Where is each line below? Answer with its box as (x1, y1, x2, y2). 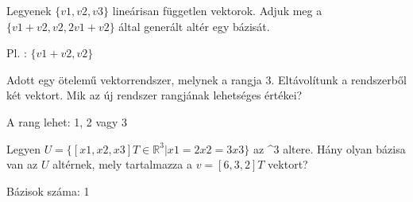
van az (6, 156, 38, 173)
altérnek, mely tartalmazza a (52, 156, 193, 173)
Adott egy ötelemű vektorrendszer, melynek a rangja (6, 71, 262, 87)
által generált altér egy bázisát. (118, 17, 270, 34)
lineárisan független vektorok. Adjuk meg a (112, 2, 322, 18)
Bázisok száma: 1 (6, 182, 90, 199)
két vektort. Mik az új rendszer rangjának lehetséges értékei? (6, 87, 303, 103)
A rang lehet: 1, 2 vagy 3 (6, 113, 128, 130)
